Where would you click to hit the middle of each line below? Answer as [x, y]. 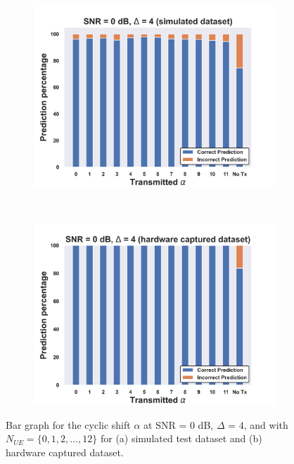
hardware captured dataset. [65, 452]
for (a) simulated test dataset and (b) [181, 438]
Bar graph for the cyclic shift [68, 424]
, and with [266, 424]
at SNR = [165, 424]
